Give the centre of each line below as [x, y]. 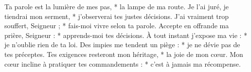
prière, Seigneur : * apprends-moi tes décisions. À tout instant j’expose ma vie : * [126, 35]
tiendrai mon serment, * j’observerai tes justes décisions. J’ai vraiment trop [117, 16]
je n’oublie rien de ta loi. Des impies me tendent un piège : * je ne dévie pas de [122, 45]
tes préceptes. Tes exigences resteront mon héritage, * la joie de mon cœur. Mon [124, 54]
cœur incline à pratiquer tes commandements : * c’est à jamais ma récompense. [123, 63]
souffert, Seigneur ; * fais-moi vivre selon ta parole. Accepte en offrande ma [117, 26]
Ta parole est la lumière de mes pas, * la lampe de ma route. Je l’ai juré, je [117, 6]
